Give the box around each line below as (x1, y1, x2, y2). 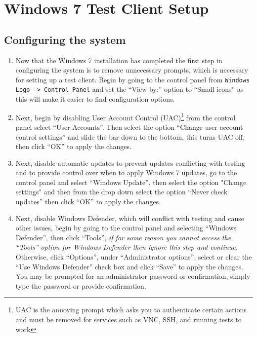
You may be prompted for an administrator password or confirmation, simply (15, 271, 251, 281)
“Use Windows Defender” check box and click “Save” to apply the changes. (15, 261, 243, 271)
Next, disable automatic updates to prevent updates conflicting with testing (15, 157, 246, 168)
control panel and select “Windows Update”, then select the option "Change (15, 177, 247, 187)
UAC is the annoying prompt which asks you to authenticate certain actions (15, 304, 247, 315)
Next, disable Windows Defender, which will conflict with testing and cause (15, 213, 244, 223)
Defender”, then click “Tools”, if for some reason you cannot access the (15, 232, 231, 242)
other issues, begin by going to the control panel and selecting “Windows (15, 223, 237, 233)
